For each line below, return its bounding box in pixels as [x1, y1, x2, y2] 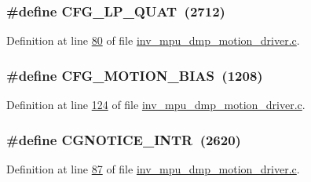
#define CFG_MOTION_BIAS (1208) [6, 65, 263, 85]
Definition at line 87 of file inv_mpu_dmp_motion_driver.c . [6, 160, 300, 177]
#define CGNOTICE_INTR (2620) [6, 129, 241, 149]
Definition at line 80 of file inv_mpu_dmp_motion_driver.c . [6, 32, 300, 49]
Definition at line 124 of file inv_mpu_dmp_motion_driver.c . [6, 96, 306, 113]
